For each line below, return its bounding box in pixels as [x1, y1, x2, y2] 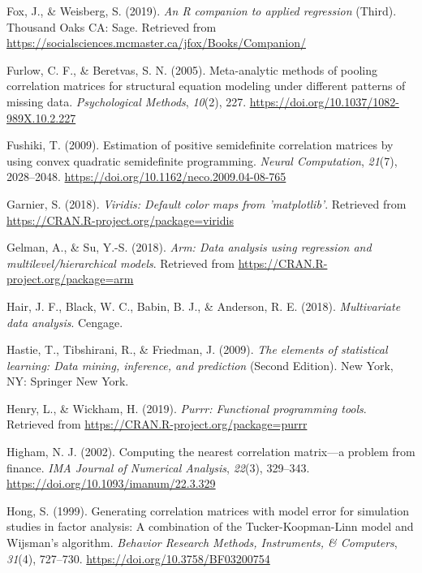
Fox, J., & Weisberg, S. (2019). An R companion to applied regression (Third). [6, 2, 397, 19]
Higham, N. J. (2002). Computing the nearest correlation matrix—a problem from [6, 443, 416, 460]
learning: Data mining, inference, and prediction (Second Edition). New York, [6, 356, 394, 373]
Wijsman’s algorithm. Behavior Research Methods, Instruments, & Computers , [6, 534, 398, 551]
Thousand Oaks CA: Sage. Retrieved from [6, 18, 217, 35]
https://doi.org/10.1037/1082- [249, 93, 399, 110]
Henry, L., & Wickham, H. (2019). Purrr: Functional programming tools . [6, 399, 367, 416]
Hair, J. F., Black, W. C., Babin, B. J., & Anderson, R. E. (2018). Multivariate [6, 297, 401, 314]
